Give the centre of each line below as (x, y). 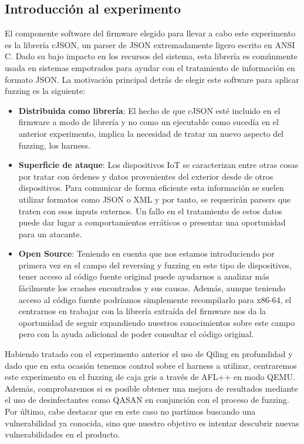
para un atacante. (50, 233)
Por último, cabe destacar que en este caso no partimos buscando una (130, 411)
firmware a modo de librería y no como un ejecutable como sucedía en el (148, 122)
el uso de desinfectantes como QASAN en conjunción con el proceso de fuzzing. (147, 400)
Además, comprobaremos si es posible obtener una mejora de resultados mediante (151, 388)
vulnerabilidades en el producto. (63, 434)
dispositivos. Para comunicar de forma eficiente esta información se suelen (151, 188)
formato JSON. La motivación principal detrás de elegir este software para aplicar (152, 79)
